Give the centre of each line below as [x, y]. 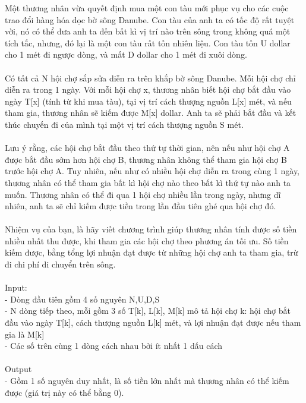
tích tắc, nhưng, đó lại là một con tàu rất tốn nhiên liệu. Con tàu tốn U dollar [148, 42]
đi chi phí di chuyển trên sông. [60, 264]
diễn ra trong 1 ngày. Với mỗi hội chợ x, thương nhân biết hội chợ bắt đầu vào [148, 89]
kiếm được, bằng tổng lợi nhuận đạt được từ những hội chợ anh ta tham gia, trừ [152, 252]
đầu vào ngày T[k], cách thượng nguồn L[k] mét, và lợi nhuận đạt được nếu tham [153, 322]
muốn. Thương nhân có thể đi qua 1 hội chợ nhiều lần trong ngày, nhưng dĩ [143, 194]
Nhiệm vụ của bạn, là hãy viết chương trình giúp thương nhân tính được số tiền [151, 229]
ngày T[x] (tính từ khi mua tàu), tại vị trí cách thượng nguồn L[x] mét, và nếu [148, 101]
